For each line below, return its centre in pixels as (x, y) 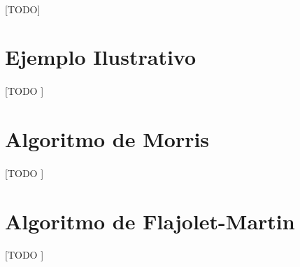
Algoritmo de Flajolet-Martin (150, 221)
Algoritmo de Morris (107, 138)
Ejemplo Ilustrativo (101, 57)
